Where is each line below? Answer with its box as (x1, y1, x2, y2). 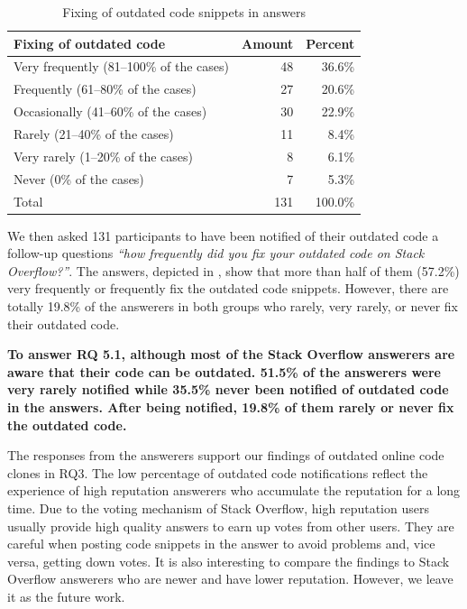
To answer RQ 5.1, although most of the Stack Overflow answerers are (7, 345, 455, 364)
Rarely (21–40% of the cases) (14, 124, 174, 143)
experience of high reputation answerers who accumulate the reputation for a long (7, 481, 461, 500)
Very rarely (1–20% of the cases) (14, 146, 193, 165)
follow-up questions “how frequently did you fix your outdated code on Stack (7, 244, 425, 263)
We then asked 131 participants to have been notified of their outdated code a (7, 226, 439, 245)
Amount (242, 33, 294, 52)
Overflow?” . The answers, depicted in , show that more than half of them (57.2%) (7, 261, 460, 280)
